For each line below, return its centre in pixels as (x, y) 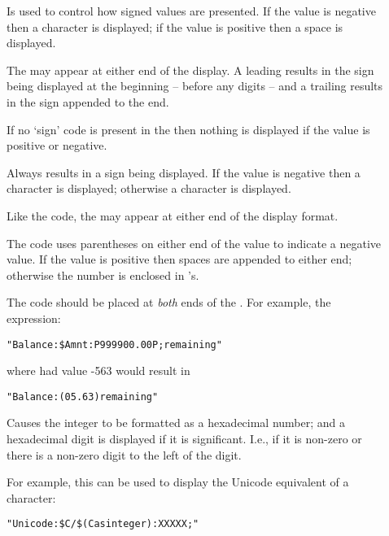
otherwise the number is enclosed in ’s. (103, 275)
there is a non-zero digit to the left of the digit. (124, 454)
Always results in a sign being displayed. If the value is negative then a (184, 172)
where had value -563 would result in (98, 370)
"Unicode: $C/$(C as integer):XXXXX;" (103, 524)
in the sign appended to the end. (88, 101)
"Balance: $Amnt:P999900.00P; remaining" (114, 344)
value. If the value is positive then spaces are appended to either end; (179, 259)
